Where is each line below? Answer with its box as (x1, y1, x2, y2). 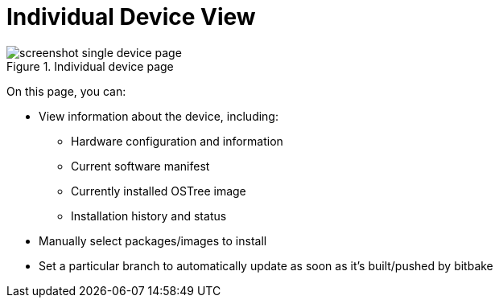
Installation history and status (71, 208, 227, 223)
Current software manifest (71, 158, 210, 173)
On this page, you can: (6, 84, 126, 98)
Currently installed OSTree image (71, 183, 246, 198)
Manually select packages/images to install (39, 233, 267, 248)
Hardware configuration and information (71, 134, 283, 148)
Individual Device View (6, 3, 256, 31)
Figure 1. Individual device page (6, 59, 174, 73)
